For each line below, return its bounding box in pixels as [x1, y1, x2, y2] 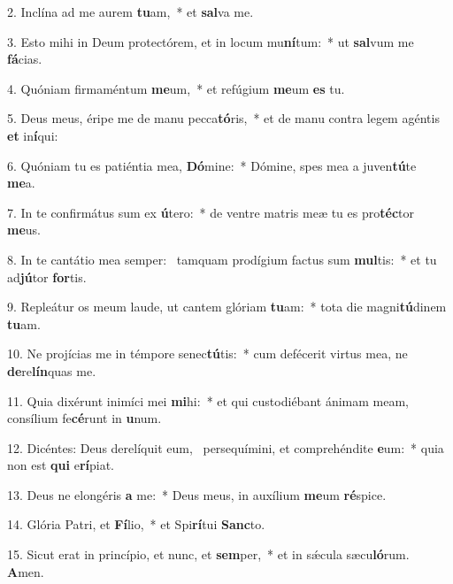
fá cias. [7, 50, 42, 68]
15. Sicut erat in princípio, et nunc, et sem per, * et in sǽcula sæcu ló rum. [7, 545, 410, 564]
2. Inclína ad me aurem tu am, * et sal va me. [7, 3, 254, 20]
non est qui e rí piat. [7, 456, 115, 474]
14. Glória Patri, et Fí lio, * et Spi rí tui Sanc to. [7, 515, 265, 534]
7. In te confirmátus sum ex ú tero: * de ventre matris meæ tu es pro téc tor [7, 203, 414, 221]
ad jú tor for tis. [7, 267, 87, 286]
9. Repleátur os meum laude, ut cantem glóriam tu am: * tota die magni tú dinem [7, 297, 447, 316]
